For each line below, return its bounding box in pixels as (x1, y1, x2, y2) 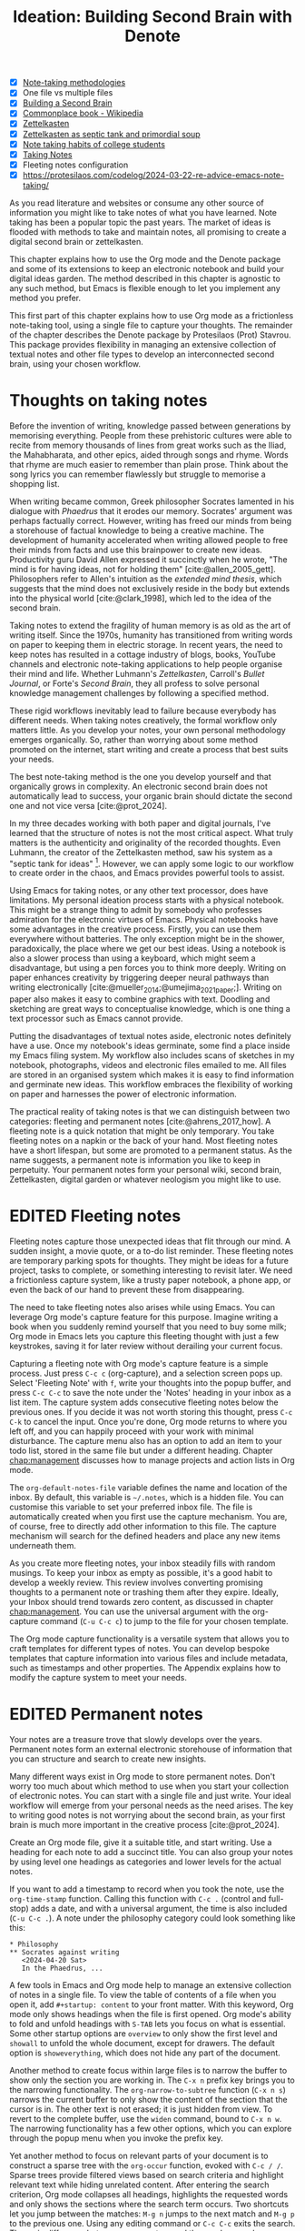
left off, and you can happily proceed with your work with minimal (9, 1426, 254, 1437)
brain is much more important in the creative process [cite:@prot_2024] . (9, 1820, 280, 1831)
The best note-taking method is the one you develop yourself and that (9, 771, 272, 782)
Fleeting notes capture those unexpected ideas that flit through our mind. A (9, 1236, 291, 1247)
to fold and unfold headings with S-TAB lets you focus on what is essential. (9, 2018, 286, 2030)
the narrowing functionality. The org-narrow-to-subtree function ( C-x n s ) (9, 2085, 286, 2095)
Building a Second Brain (22, 97, 113, 108)
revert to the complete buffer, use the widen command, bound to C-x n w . (9, 2114, 282, 2125)
